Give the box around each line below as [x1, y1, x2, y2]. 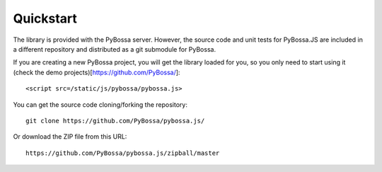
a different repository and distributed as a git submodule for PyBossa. [13, 45, 216, 53]
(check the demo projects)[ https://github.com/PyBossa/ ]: [13, 68, 180, 76]
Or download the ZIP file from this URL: [13, 132, 127, 141]
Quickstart [13, 11, 78, 26]
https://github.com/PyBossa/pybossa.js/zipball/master [25, 149, 220, 157]
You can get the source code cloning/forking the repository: [13, 100, 187, 109]
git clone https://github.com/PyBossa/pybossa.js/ [25, 117, 205, 125]
